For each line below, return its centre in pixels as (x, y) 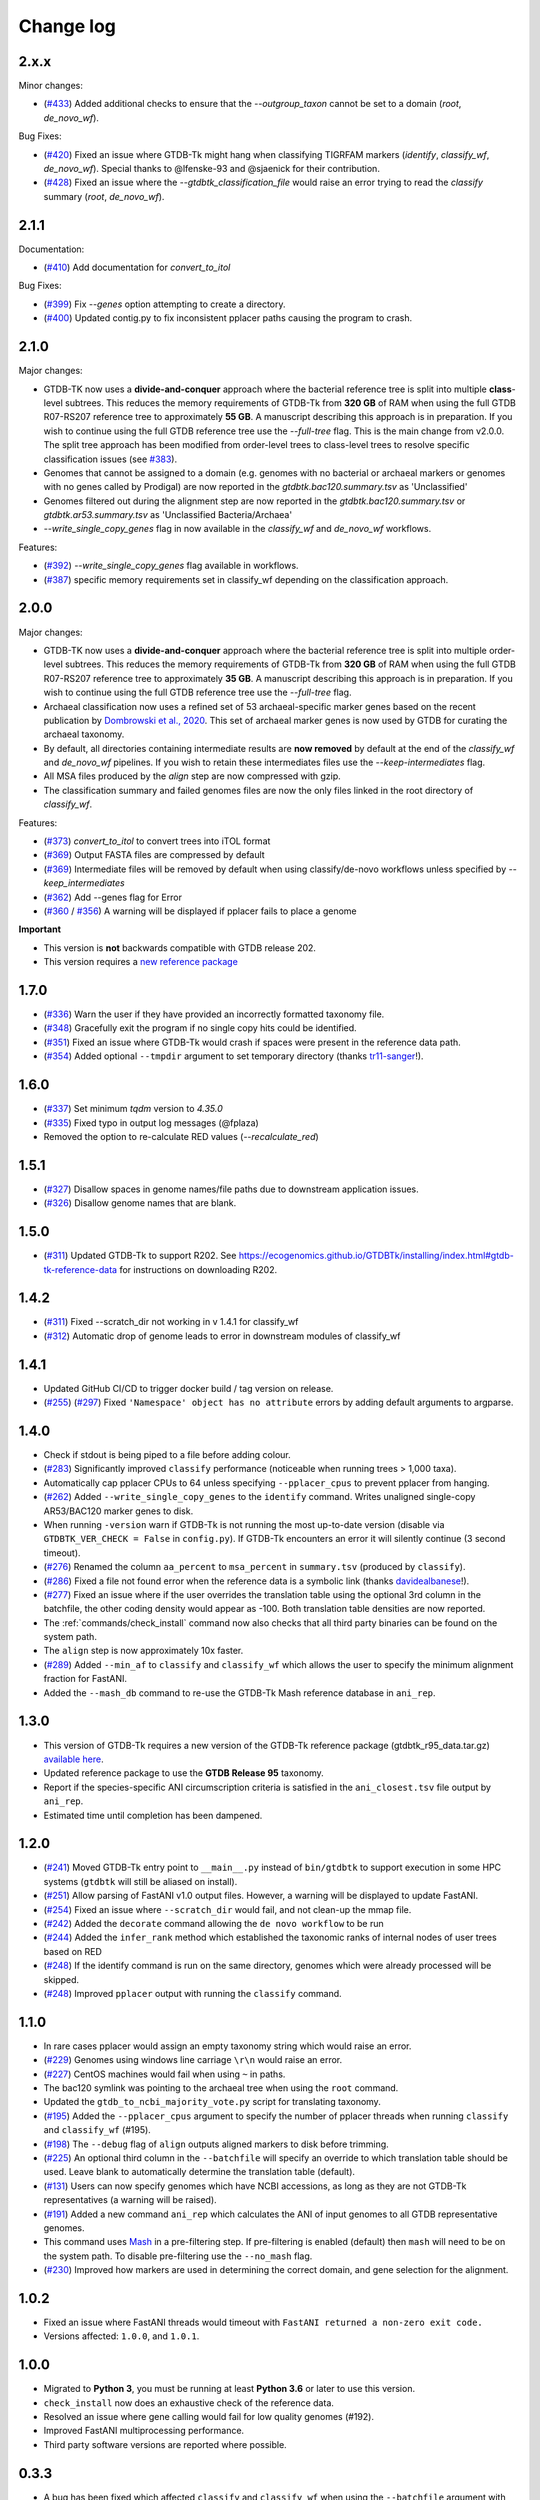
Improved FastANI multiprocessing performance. (144, 2431)
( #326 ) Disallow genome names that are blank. (140, 1203)
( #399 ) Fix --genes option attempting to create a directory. (164, 304)
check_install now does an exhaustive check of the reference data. (189, 2402)
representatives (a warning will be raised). (130, 2200)
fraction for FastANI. (85, 1679)
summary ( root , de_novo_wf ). (104, 196)
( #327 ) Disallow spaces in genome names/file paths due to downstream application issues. (231, 1189)
